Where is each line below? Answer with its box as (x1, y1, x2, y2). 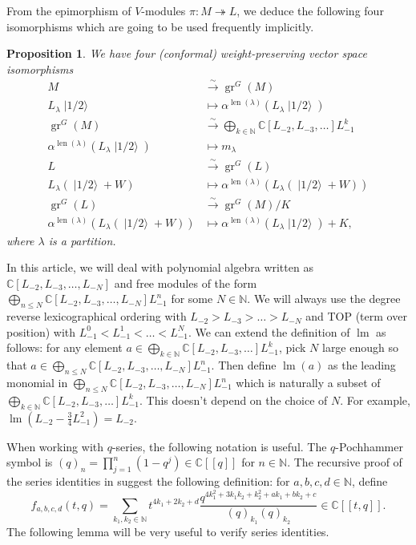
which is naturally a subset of (236, 374, 381, 391)
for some (171, 290, 213, 307)
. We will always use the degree (247, 290, 401, 307)
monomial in (6, 374, 68, 391)
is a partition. (48, 232, 116, 248)
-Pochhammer (335, 438, 403, 454)
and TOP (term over (305, 308, 407, 325)
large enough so (321, 339, 398, 356)
